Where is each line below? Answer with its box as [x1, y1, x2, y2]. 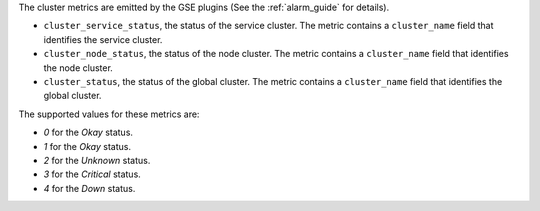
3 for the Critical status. [43, 168, 142, 180]
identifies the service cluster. [43, 33, 163, 45]
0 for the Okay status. [43, 126, 134, 139]
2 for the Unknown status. [43, 154, 151, 166]
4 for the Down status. [43, 182, 136, 194]
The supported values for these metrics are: [18, 108, 200, 120]
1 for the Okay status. [43, 140, 132, 152]
